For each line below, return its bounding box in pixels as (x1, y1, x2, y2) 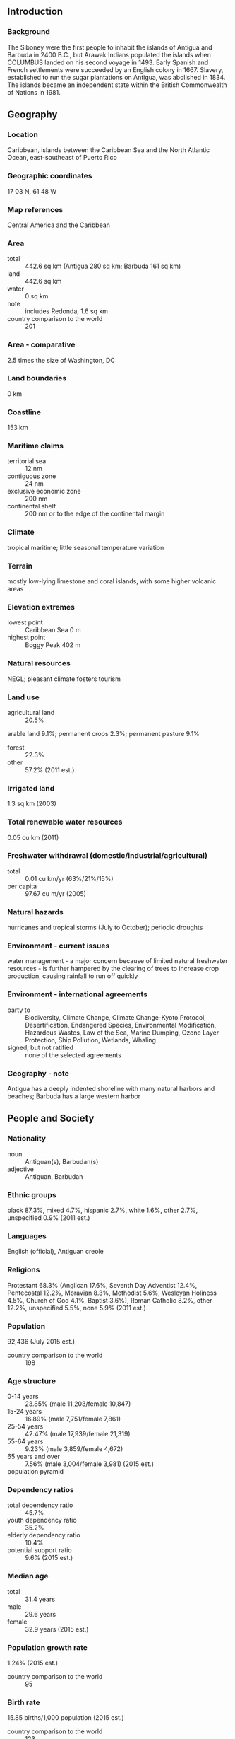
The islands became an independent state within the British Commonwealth (7, 81, 227, 89)
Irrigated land (7, 783, 55, 793)
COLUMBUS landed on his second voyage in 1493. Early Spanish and (7, 58, 209, 66)
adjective (7, 1165, 34, 1173)
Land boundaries (7, 373, 67, 383)
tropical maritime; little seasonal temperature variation (7, 543, 164, 552)
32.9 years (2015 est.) (25, 1624, 89, 1633)
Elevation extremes (7, 602, 76, 612)
